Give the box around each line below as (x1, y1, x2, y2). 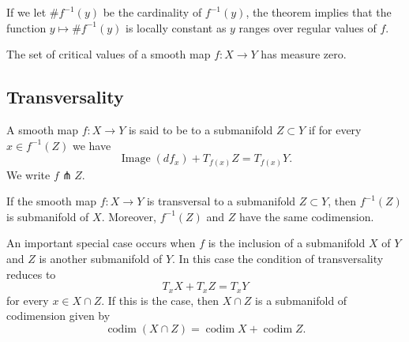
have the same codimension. (238, 208, 374, 224)
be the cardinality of (103, 4, 202, 20)
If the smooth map (6, 193, 97, 209)
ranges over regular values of (238, 19, 377, 36)
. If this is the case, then (101, 291, 220, 308)
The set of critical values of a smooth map (6, 46, 211, 62)
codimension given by (6, 307, 111, 324)
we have (72, 137, 111, 153)
